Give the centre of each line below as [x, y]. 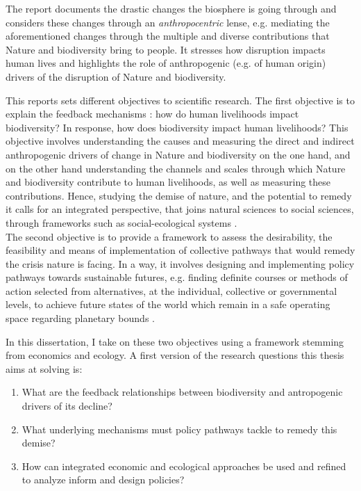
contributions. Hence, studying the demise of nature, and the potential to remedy [179, 195]
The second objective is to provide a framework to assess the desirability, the [169, 236]
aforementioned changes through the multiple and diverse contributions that [168, 36]
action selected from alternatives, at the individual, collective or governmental [171, 290]
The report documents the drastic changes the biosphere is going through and [171, 8]
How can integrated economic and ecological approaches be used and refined [184, 466]
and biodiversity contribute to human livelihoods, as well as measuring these [168, 182]
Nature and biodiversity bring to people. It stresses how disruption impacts [166, 49]
